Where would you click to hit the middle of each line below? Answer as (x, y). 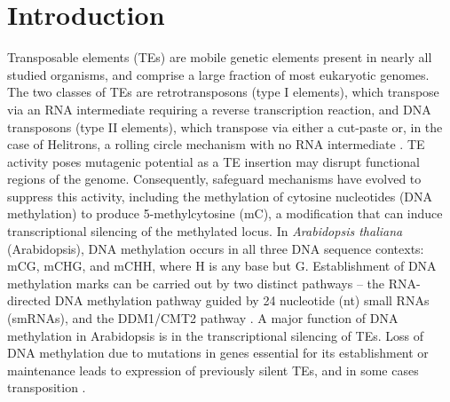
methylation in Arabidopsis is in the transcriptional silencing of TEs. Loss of (215, 335)
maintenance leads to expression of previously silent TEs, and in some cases (213, 370)
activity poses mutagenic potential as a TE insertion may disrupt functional (214, 161)
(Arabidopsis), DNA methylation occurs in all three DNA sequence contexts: (216, 248)
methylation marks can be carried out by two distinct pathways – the (196, 283)
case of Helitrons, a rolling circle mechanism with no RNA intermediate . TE (216, 144)
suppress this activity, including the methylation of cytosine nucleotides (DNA (220, 196)
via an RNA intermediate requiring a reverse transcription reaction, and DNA (219, 109)
